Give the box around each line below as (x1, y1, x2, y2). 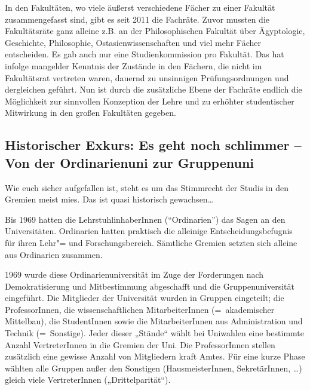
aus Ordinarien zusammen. (5, 248, 103, 260)
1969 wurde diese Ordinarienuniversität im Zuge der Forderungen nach (5, 268, 264, 281)
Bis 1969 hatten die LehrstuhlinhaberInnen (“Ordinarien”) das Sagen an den (5, 213, 286, 225)
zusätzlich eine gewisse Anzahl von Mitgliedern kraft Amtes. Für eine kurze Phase (5, 350, 305, 363)
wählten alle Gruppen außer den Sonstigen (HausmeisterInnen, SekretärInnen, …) (5, 361, 302, 374)
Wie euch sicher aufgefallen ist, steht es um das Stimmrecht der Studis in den (5, 181, 288, 194)
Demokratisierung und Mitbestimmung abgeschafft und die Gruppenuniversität (5, 280, 294, 292)
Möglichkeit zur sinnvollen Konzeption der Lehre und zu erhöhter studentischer (5, 94, 294, 107)
